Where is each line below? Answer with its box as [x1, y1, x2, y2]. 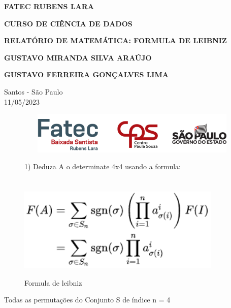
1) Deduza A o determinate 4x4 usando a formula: [24, 161, 181, 172]
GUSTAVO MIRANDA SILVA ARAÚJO [4, 52, 152, 63]
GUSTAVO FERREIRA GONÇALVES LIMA [4, 69, 169, 80]
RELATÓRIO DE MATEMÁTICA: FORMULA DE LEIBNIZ [4, 35, 227, 46]
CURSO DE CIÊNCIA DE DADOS [4, 18, 133, 28]
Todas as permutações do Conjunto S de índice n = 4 [4, 294, 171, 305]
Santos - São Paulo [4, 86, 63, 97]
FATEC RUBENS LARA [4, 1, 94, 11]
